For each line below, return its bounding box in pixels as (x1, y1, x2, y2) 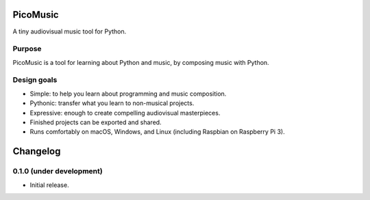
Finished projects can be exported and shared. (29, 118, 162, 126)
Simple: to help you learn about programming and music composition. (29, 89, 227, 98)
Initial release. (29, 181, 69, 189)
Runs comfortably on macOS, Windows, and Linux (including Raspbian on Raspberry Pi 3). (29, 128, 285, 136)
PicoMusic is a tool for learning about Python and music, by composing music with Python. (12, 58, 270, 66)
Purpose (12, 44, 42, 54)
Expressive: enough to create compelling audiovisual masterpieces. (29, 109, 221, 117)
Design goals (12, 75, 58, 85)
